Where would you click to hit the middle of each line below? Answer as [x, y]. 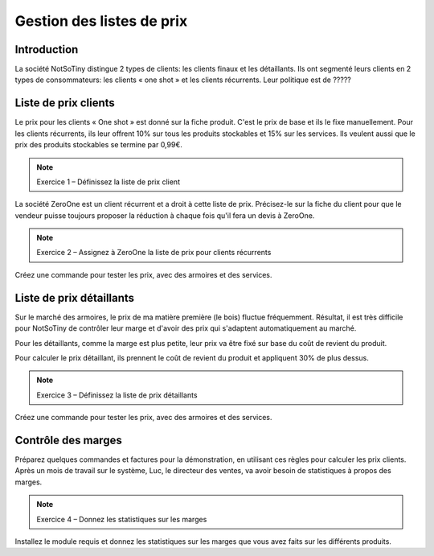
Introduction [47, 49]
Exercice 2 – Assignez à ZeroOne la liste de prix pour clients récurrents [154, 253]
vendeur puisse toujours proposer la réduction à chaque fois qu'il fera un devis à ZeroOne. [165, 215]
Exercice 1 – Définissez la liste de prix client [108, 182]
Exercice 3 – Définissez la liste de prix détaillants [117, 395]
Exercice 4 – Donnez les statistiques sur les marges [122, 519]
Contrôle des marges [68, 440]
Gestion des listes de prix [101, 21]
